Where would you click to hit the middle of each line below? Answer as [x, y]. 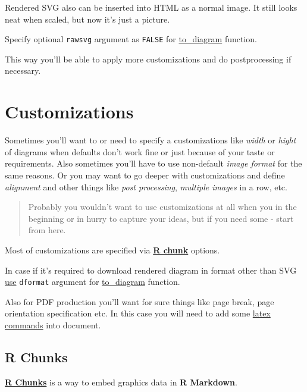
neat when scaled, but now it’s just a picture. [87, 19]
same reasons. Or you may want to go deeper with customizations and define [145, 175]
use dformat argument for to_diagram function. [93, 282]
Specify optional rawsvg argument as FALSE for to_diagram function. [131, 39]
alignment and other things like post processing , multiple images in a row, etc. [146, 186]
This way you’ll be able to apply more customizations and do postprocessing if [148, 59]
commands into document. [53, 324]
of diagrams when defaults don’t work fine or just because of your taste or [140, 151]
